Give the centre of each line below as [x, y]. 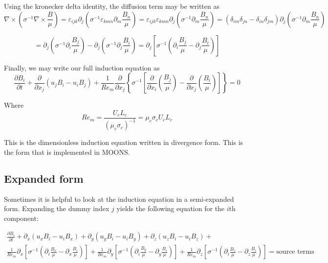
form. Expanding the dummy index [57, 208]
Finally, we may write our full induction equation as [82, 67]
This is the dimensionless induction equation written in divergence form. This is [124, 142]
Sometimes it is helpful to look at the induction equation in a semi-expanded [119, 199]
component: [21, 218]
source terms [295, 252]
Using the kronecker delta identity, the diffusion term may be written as [112, 6]
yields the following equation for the [171, 208]
